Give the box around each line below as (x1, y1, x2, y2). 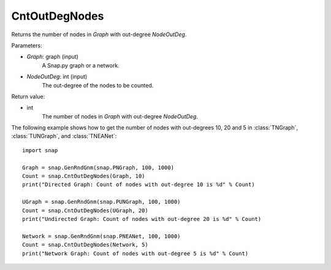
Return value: (11, 93, 45, 100)
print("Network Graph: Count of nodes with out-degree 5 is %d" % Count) (22, 250, 249, 257)
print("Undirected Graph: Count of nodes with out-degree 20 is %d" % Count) (22, 215, 262, 222)
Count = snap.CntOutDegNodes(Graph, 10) (22, 172, 145, 180)
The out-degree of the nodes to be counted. (42, 82, 154, 89)
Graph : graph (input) (26, 53, 79, 61)
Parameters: (11, 42, 42, 49)
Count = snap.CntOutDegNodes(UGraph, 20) (22, 207, 148, 214)
